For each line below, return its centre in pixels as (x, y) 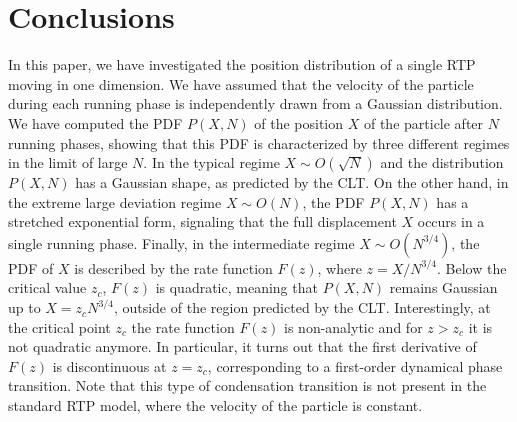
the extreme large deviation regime (115, 201)
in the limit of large (68, 162)
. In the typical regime (211, 162)
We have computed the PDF (95, 122)
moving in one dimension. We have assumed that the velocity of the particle (241, 83)
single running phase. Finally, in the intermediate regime (181, 242)
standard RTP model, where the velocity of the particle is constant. (215, 405)
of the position (299, 122)
